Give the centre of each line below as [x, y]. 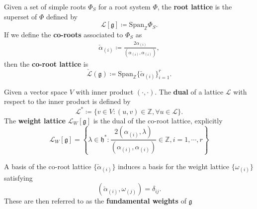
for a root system [124, 6]
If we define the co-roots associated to [64, 34]
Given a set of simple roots [45, 6]
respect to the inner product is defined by [67, 101]
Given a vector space [36, 91]
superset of [21, 16]
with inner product [105, 91]
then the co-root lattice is [46, 63]
